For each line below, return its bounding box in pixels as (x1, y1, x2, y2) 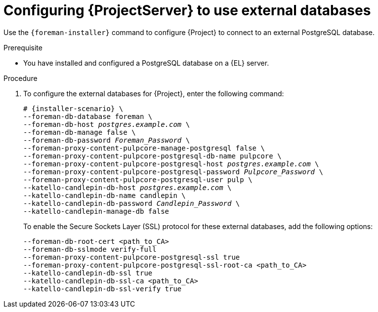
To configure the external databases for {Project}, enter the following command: (23, 89, 284, 98)
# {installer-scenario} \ (23, 104, 124, 113)
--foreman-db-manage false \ (23, 128, 136, 136)
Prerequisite (3, 43, 42, 52)
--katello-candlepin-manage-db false (23, 207, 169, 215)
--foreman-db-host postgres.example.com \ (23, 120, 190, 128)
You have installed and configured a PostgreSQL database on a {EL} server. (23, 58, 269, 67)
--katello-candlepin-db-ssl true (23, 269, 153, 277)
